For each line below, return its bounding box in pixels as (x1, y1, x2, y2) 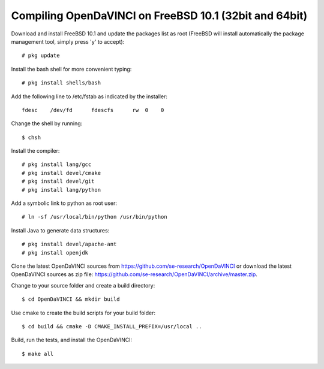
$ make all (22, 350, 54, 357)
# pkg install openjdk (22, 249, 89, 256)
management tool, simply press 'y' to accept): (11, 38, 125, 45)
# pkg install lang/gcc (22, 161, 92, 168)
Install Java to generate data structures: (11, 226, 110, 234)
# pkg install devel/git (22, 178, 95, 185)
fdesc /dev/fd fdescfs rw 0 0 (22, 107, 164, 113)
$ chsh (22, 134, 41, 141)
